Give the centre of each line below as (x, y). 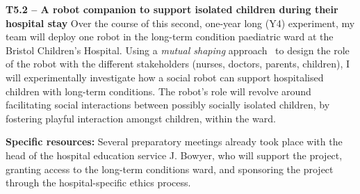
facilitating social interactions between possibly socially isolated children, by (168, 105)
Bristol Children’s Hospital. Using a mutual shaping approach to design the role (178, 50)
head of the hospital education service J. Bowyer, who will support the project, (174, 155)
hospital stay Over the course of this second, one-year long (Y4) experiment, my (180, 23)
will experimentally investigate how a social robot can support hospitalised (165, 77)
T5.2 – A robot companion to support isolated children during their (172, 9)
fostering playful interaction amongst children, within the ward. (141, 118)
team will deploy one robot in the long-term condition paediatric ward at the (170, 37)
